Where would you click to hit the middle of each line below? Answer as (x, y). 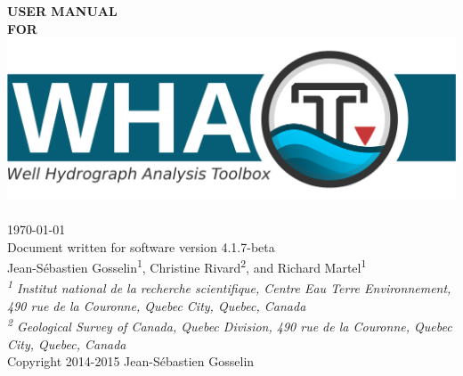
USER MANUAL (62, 11)
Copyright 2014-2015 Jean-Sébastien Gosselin (131, 361)
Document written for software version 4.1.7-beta (141, 246)
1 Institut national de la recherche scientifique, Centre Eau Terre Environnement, (229, 287)
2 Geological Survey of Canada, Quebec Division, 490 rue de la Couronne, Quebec (230, 325)
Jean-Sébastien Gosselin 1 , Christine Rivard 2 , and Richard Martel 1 (187, 266)
